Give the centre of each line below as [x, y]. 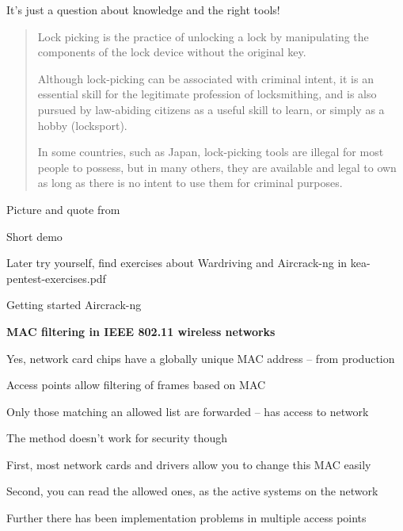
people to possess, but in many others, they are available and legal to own [217, 167]
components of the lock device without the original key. [172, 52]
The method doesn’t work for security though [117, 438]
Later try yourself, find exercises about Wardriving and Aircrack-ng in [177, 263]
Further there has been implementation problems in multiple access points [186, 518]
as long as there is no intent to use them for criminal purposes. [190, 183]
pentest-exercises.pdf [56, 278]
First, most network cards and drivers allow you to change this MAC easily [189, 464]
